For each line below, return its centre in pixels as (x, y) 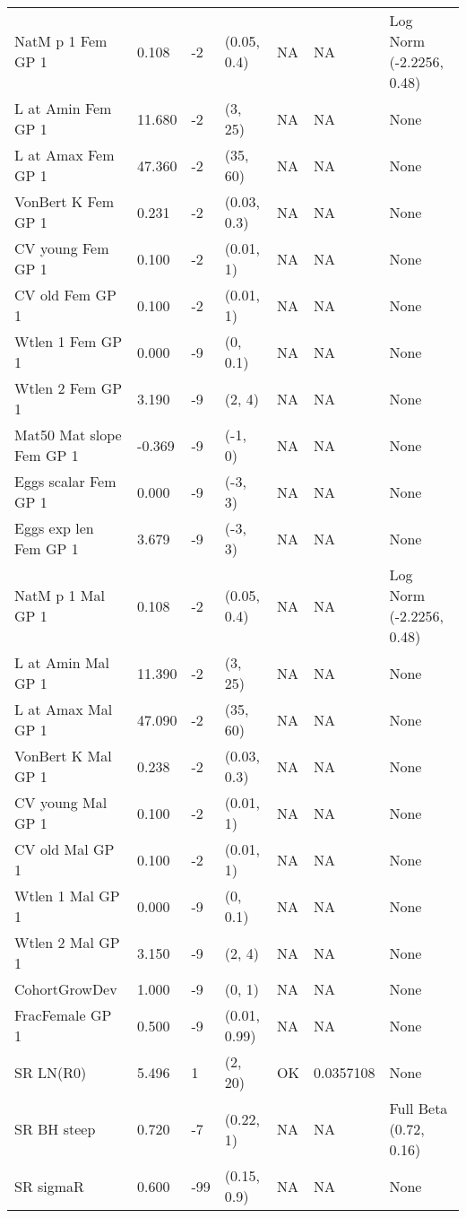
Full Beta (419, 1108)
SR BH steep (55, 1129)
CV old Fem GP (65, 295)
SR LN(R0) (51, 1072)
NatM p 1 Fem (61, 41)
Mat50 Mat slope (68, 435)
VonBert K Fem (65, 201)
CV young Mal (61, 802)
